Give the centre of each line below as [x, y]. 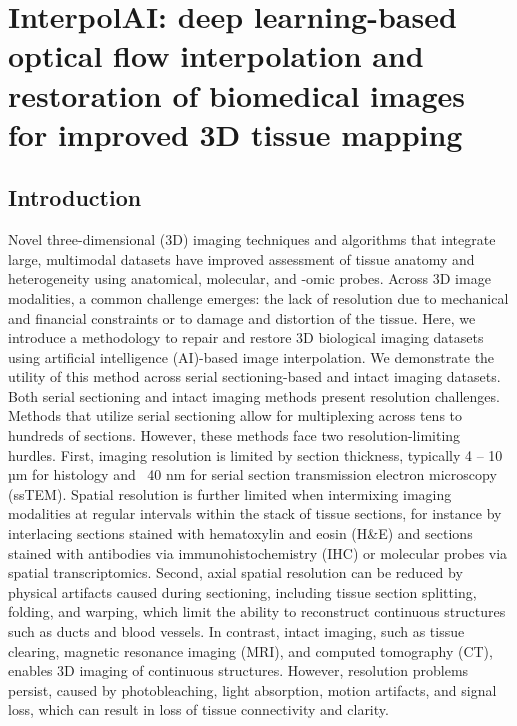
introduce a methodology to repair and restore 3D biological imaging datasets [246, 337]
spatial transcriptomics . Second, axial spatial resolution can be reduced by [235, 572]
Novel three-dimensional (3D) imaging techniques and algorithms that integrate [252, 239]
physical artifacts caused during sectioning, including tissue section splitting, [242, 591]
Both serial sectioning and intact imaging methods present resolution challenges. [254, 395]
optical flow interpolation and [216, 55]
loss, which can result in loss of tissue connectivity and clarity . [198, 709]
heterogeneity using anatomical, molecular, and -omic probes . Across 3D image [249, 278]
